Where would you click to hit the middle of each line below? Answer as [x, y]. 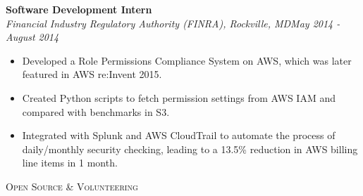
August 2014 [32, 37]
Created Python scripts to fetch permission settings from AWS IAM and [179, 97]
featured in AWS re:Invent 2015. [92, 74]
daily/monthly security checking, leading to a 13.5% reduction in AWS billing [190, 149]
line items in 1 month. [70, 163]
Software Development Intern [79, 9]
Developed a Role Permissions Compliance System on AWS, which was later [187, 60]
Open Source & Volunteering [72, 186]
